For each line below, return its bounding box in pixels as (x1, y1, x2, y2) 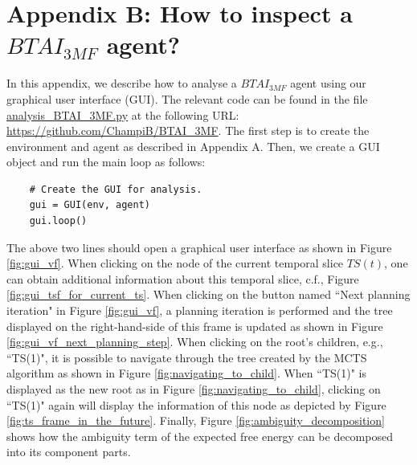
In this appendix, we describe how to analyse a (6, 75, 237, 92)
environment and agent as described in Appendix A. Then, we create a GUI (6, 137, 380, 154)
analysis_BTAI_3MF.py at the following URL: (6, 106, 239, 123)
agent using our (290, 75, 366, 92)
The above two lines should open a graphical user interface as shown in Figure (6, 239, 392, 255)
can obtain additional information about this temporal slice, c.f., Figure (6, 270, 359, 287)
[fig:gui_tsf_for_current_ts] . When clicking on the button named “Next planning (6, 286, 411, 303)
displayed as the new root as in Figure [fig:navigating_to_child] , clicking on (6, 381, 381, 397)
